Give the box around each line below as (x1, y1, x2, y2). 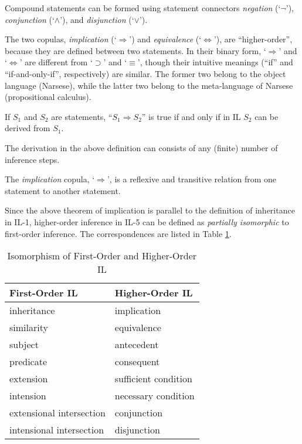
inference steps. (5, 153, 60, 165)
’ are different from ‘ (19, 56, 93, 68)
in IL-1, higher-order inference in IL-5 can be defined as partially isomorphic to (5, 215, 289, 228)
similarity (9, 321, 48, 335)
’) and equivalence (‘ (129, 33, 202, 45)
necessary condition (114, 389, 195, 403)
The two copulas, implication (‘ (5, 33, 117, 45)
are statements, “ (51, 110, 113, 122)
